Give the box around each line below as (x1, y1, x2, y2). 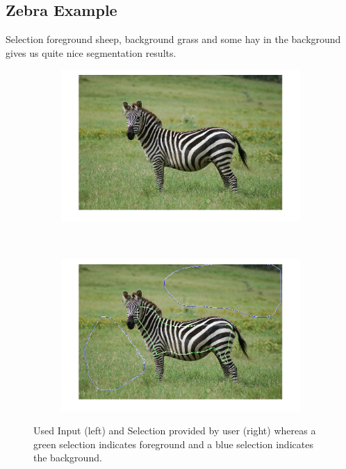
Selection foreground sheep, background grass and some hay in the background (6, 32, 341, 46)
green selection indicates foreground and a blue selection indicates (33, 436, 313, 451)
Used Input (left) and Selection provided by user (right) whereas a (33, 423, 316, 438)
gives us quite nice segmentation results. (6, 45, 176, 60)
